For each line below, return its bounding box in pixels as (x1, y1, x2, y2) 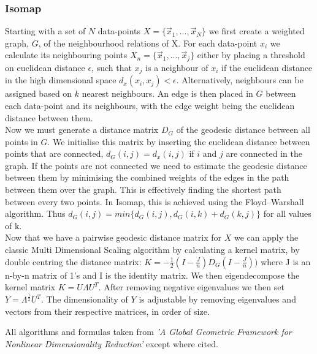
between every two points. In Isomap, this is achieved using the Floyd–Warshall (5, 195, 304, 208)
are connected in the (226, 147, 302, 160)
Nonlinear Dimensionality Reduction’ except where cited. (5, 337, 218, 350)
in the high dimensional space (5, 73, 116, 86)
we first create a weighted (208, 24, 305, 37)
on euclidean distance (5, 61, 85, 73)
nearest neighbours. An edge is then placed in (82, 87, 253, 100)
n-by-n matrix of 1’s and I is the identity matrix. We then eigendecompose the (5, 268, 300, 281)
